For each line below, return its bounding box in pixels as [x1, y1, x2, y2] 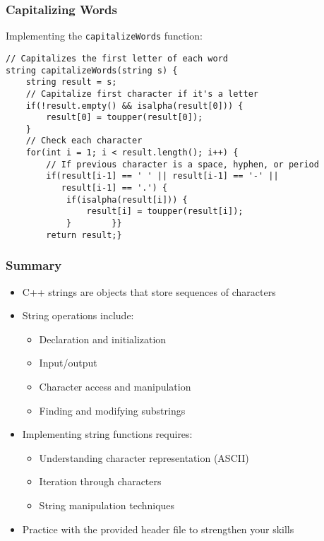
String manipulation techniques [39, 497, 175, 512]
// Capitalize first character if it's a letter [25, 88, 258, 99]
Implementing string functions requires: [22, 427, 193, 441]
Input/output [39, 355, 97, 370]
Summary [6, 256, 62, 274]
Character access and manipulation [39, 379, 191, 393]
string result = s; [25, 77, 117, 88]
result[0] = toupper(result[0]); [46, 112, 203, 123]
